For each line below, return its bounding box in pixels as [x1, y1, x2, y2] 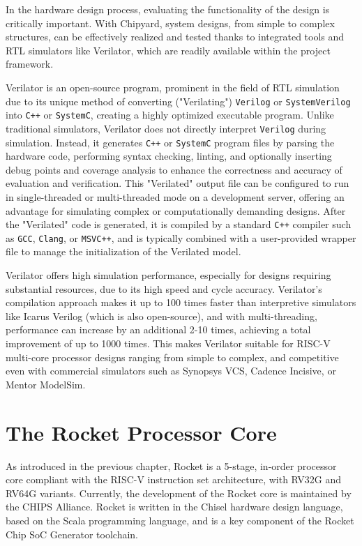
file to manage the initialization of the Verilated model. [6, 244, 241, 259]
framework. [6, 56, 54, 71]
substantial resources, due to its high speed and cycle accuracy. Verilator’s [6, 281, 322, 296]
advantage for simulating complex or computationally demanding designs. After [6, 203, 346, 218]
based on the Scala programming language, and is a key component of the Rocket [6, 513, 354, 527]
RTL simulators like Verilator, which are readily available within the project [6, 43, 331, 57]
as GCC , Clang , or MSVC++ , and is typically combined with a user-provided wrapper [6, 230, 356, 245]
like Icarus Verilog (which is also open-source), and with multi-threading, [6, 308, 317, 323]
